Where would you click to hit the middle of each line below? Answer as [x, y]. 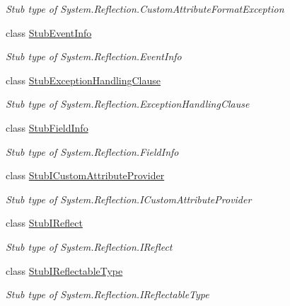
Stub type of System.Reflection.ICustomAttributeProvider [129, 199]
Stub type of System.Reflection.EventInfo [94, 56]
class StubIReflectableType [64, 270]
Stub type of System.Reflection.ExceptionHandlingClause [128, 104]
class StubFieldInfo [47, 127]
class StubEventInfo [49, 32]
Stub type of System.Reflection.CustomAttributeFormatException [145, 8]
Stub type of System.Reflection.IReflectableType [108, 294]
